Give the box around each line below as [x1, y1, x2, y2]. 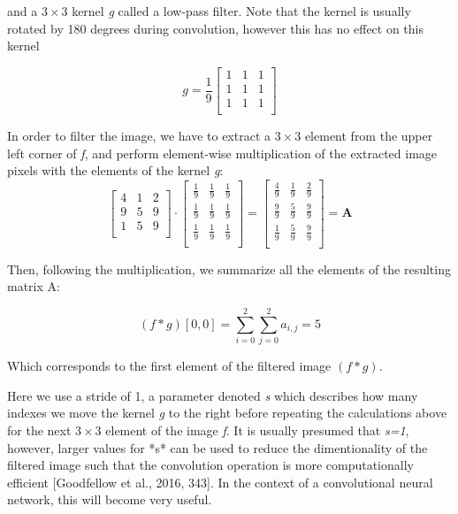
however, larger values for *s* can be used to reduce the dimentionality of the [7, 438, 428, 456]
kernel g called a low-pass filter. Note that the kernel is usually [72, 2, 411, 19]
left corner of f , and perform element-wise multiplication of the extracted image [7, 143, 438, 162]
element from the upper [304, 126, 433, 144]
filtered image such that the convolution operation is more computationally [7, 456, 414, 474]
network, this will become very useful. [7, 490, 212, 509]
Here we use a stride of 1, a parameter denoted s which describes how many [7, 386, 418, 404]
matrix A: [7, 277, 60, 295]
